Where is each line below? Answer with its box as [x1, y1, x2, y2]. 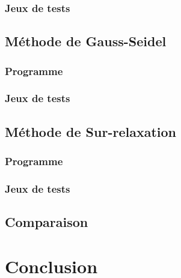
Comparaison [5, 213, 88, 231]
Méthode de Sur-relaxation [5, 122, 176, 141]
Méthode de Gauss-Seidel [5, 32, 167, 50]
